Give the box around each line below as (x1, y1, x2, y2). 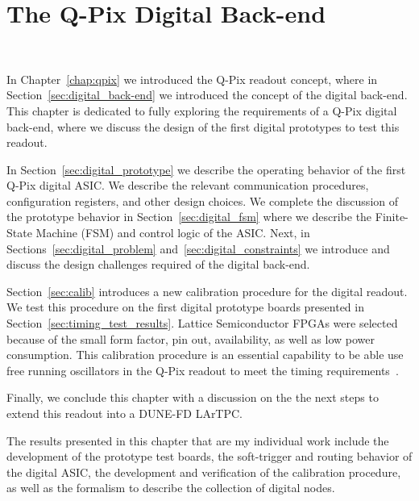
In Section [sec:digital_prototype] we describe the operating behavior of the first (6, 161, 406, 177)
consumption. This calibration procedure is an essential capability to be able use (6, 346, 404, 363)
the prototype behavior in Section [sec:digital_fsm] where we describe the (6, 208, 372, 225)
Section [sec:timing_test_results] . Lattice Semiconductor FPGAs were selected (6, 315, 398, 332)
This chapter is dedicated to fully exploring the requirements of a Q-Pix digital (6, 102, 397, 119)
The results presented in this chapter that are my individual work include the (6, 432, 389, 449)
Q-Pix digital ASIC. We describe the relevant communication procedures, (6, 177, 369, 194)
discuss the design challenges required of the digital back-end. (6, 256, 310, 273)
